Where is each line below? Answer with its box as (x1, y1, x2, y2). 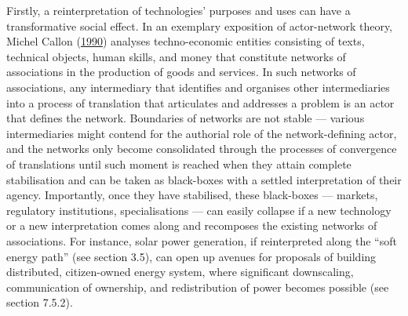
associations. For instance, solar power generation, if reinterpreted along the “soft (6, 232, 397, 249)
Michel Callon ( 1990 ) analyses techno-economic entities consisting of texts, (6, 33, 365, 49)
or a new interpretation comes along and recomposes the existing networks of (6, 217, 377, 234)
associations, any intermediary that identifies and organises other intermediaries (6, 78, 390, 95)
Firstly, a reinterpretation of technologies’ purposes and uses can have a (6, 2, 351, 18)
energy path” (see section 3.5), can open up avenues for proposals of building (6, 248, 377, 264)
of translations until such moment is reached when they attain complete (6, 155, 352, 172)
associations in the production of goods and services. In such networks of (6, 64, 356, 80)
